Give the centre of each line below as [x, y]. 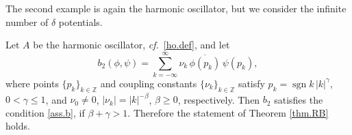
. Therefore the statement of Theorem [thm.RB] [228, 112]
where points [32, 83]
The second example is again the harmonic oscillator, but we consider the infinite [176, 8]
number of [27, 21]
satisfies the [299, 99]
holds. [18, 126]
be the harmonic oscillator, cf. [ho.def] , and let [131, 45]
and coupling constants [149, 83]
